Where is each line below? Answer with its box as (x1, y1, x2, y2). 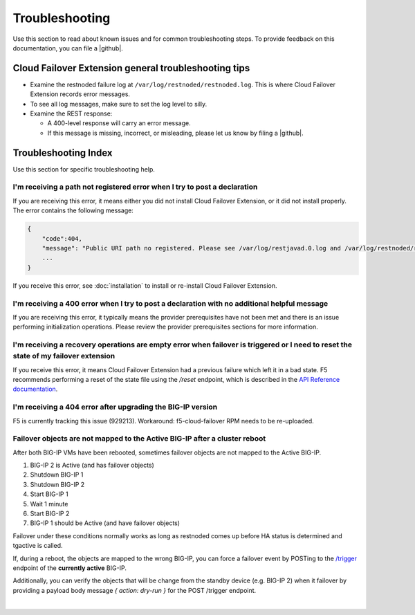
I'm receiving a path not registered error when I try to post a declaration (12, 182, 258, 192)
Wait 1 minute (30, 499, 68, 508)
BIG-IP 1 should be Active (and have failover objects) (30, 519, 180, 527)
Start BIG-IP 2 (30, 509, 70, 518)
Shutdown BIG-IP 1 (30, 470, 84, 479)
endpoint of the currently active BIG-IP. (12, 564, 127, 572)
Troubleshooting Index (12, 147, 113, 158)
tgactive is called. (12, 542, 63, 550)
